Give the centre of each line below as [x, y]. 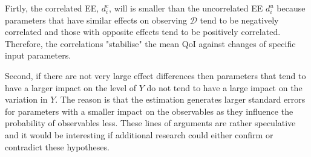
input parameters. [38, 55]
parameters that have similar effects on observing [96, 20]
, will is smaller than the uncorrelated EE [186, 8]
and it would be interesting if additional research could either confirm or [139, 134]
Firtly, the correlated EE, [52, 8]
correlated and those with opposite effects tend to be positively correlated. [143, 32]
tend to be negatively [239, 20]
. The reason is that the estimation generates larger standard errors [180, 99]
